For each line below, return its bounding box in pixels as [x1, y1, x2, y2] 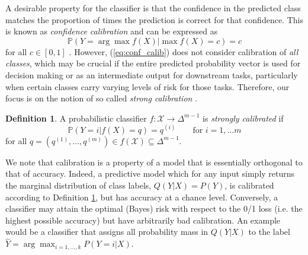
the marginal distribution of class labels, [5, 179, 152, 192]
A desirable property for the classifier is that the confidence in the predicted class [5, 2, 301, 14]
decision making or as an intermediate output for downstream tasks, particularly [5, 68, 298, 81]
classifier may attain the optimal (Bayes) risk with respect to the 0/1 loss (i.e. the [5, 202, 303, 215]
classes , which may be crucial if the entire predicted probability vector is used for [5, 57, 301, 69]
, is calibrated [224, 179, 274, 192]
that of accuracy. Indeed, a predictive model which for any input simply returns [5, 167, 295, 180]
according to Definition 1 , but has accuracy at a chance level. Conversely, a [5, 190, 278, 203]
